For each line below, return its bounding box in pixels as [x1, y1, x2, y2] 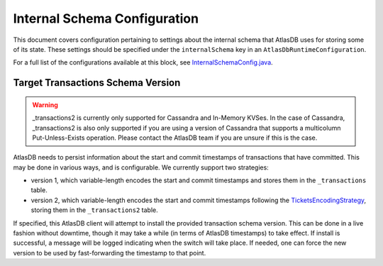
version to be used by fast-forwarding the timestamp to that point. [13, 248, 206, 257]
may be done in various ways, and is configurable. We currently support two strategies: [13, 163, 269, 172]
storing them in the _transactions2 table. [30, 206, 159, 214]
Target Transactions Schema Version [13, 77, 181, 89]
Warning [32, 100, 58, 109]
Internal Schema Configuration [13, 11, 199, 26]
